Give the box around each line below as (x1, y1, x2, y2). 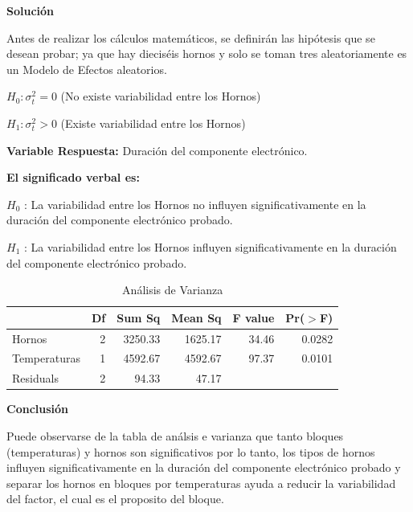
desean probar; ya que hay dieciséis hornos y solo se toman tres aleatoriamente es (6, 45, 407, 62)
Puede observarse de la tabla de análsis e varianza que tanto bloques (6, 427, 344, 444)
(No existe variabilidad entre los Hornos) (60, 88, 261, 104)
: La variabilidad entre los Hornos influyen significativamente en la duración (23, 238, 397, 255)
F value (232, 309, 275, 326)
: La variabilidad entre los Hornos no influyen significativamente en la (23, 195, 366, 212)
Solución (6, 2, 55, 18)
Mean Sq (171, 309, 222, 326)
